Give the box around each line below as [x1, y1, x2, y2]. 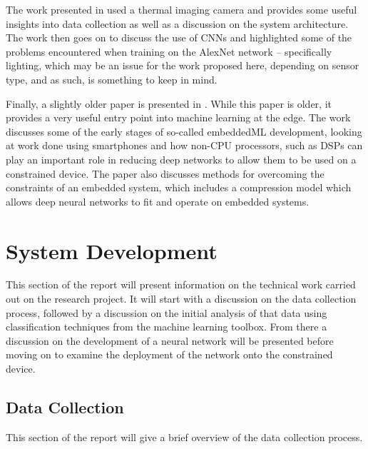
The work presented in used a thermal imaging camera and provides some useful [6, 2, 357, 16]
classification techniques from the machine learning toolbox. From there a [6, 319, 327, 334]
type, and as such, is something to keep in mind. [6, 71, 218, 86]
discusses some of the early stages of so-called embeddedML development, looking [6, 123, 362, 138]
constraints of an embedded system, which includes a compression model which [6, 180, 352, 195]
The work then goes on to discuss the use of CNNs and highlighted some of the [6, 30, 352, 45]
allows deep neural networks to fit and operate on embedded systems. [6, 193, 310, 208]
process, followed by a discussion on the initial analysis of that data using [6, 305, 327, 320]
